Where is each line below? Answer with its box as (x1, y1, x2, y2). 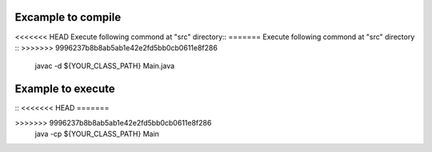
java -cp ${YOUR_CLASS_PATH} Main (34, 129, 160, 138)
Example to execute (14, 82, 115, 96)
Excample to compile (14, 10, 122, 24)
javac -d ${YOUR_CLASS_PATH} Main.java (34, 61, 175, 71)
